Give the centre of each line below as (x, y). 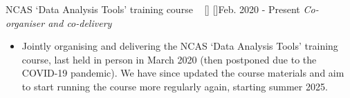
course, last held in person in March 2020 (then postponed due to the (169, 59)
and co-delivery (80, 22)
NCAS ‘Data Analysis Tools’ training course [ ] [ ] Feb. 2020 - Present (153, 9)
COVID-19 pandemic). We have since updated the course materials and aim (183, 73)
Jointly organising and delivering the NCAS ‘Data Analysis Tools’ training (180, 46)
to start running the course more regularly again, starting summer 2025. (175, 86)
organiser (25, 22)
